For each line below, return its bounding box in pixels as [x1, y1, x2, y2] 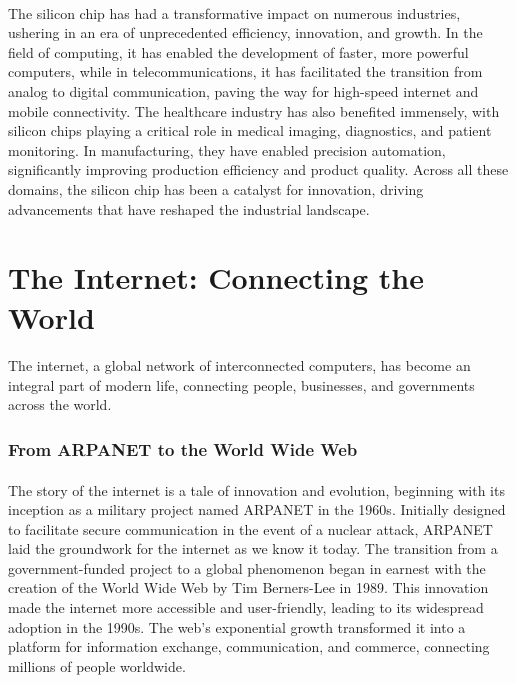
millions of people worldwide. [8, 655, 186, 676]
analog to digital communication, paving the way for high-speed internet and [8, 80, 479, 101]
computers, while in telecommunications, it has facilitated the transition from [8, 61, 483, 82]
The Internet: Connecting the [8, 257, 424, 298]
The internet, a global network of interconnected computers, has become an [8, 355, 471, 376]
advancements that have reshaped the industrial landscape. [8, 198, 370, 219]
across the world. [8, 394, 112, 415]
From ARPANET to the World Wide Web [8, 436, 358, 461]
